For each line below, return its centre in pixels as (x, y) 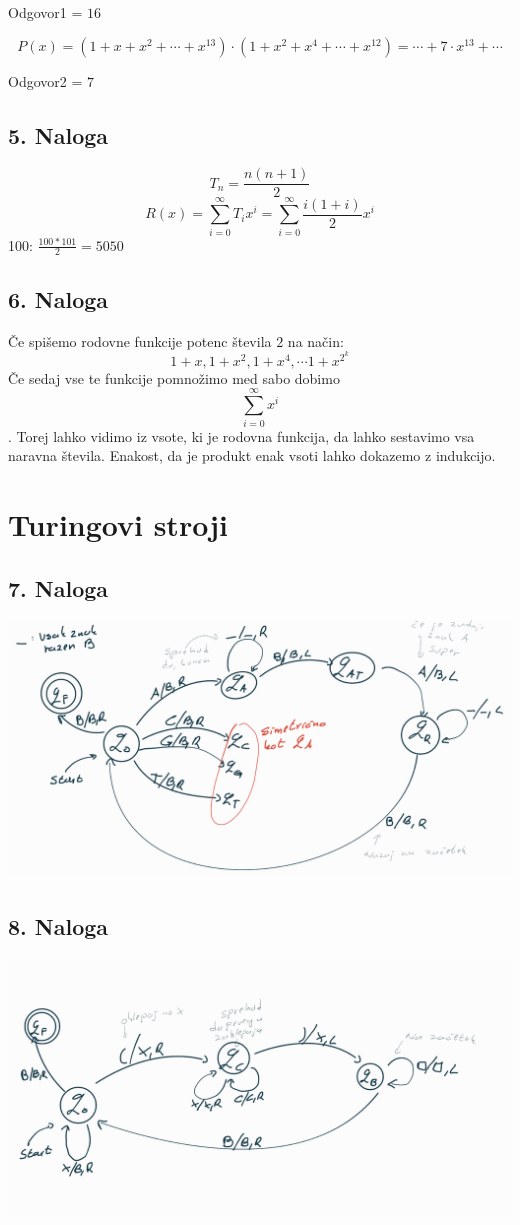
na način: (315, 340)
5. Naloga (58, 134)
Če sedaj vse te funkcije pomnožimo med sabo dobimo (174, 377)
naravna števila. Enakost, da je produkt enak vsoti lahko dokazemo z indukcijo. (252, 455)
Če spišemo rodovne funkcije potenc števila (140, 340)
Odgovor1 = (45, 12)
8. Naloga (58, 926)
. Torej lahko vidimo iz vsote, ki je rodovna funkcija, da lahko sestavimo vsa (241, 435)
